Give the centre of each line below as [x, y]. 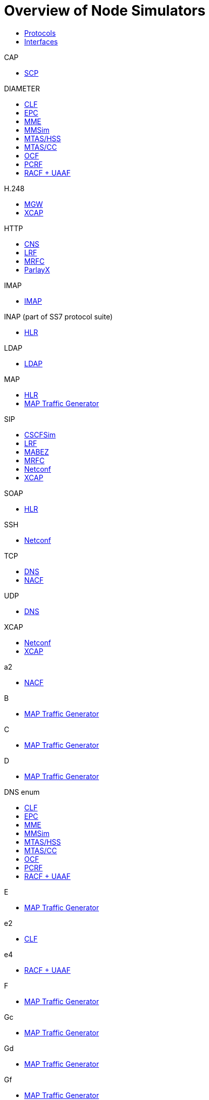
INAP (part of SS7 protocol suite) [59, 316]
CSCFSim [40, 434]
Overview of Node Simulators [105, 11]
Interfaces [41, 41]
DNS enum [22, 792]
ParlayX [37, 269]
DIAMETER [22, 88]
